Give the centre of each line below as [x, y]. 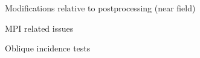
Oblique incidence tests [48, 48]
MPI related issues [39, 28]
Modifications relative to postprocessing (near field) [100, 8]
